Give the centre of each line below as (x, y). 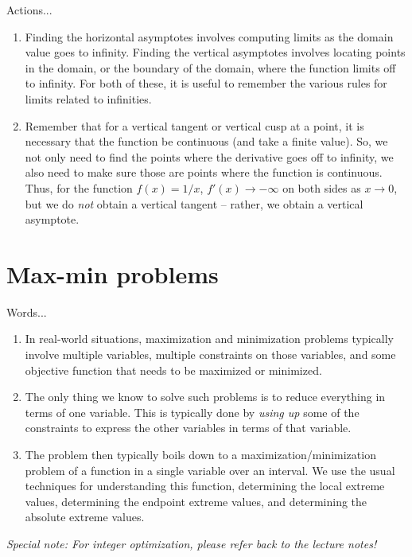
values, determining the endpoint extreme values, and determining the (196, 501)
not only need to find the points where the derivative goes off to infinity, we (209, 156)
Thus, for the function (79, 187)
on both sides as (322, 187)
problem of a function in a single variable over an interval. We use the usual (210, 470)
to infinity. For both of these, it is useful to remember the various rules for (206, 83)
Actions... (29, 10)
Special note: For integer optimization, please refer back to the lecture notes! (192, 543)
